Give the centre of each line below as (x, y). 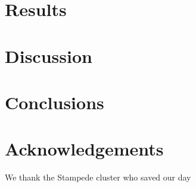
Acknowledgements (84, 149)
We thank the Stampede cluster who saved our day (98, 177)
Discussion (49, 56)
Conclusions (55, 102)
